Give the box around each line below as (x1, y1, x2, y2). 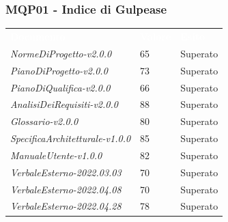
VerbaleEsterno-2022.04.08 (10, 182, 122, 196)
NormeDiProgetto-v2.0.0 (10, 46, 112, 60)
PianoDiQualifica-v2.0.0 (10, 80, 111, 94)
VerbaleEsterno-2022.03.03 (10, 165, 122, 179)
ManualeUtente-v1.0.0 (10, 148, 102, 162)
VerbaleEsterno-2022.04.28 (10, 199, 122, 213)
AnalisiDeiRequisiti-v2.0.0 (10, 97, 118, 111)
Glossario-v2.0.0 (10, 114, 79, 128)
